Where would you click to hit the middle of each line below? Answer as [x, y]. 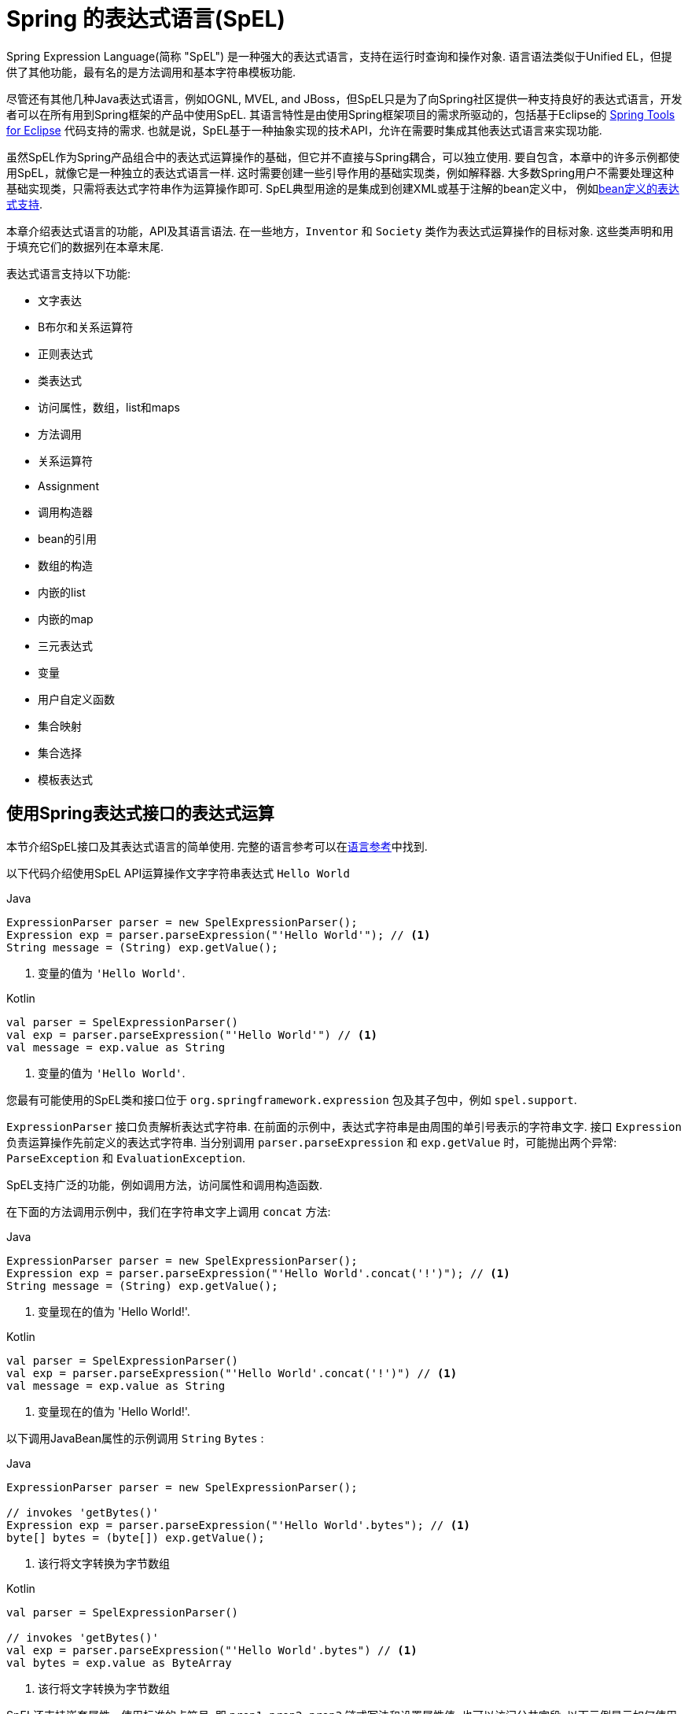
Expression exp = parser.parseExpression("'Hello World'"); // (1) [219, 935]
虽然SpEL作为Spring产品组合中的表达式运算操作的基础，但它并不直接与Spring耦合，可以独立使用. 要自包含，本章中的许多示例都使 [343, 157]
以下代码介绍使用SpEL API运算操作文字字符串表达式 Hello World [178, 873]
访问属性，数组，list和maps [109, 407]
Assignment [68, 486]
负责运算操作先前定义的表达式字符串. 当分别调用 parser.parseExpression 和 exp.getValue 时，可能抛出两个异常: [312, 1142]
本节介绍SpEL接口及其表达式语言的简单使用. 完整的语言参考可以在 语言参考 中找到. [217, 846]
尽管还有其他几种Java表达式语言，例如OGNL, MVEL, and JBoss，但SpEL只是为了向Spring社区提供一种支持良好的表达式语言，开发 [344, 98]
